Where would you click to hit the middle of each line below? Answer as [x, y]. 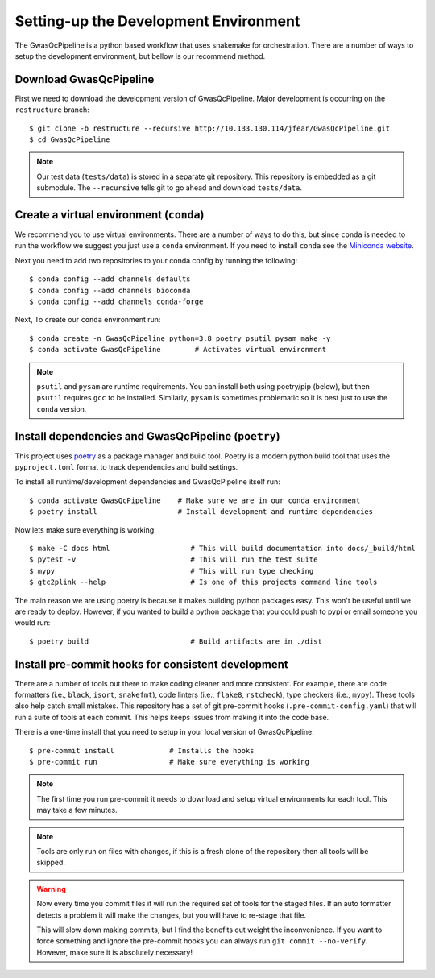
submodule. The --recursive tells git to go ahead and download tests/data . [169, 188]
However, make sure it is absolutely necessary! [115, 952]
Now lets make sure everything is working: [85, 530]
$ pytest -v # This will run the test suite [174, 559]
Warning [51, 889]
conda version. [62, 409]
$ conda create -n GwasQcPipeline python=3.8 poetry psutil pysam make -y [180, 338]
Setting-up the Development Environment [157, 21]
